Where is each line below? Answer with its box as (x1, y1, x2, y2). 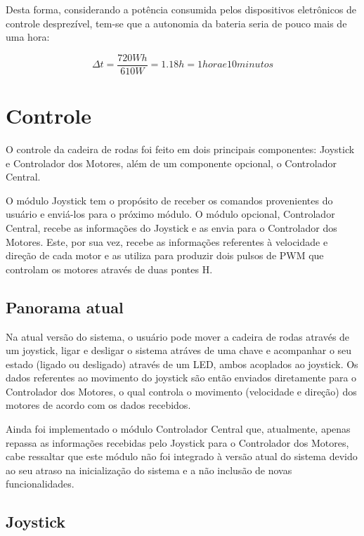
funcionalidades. (6, 476, 74, 491)
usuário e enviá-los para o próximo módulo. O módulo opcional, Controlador (6, 207, 335, 221)
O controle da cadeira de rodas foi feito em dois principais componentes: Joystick (6, 141, 355, 156)
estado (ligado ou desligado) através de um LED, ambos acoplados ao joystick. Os (6, 356, 358, 371)
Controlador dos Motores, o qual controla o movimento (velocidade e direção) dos (6, 384, 357, 398)
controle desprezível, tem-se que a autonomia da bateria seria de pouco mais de (6, 15, 347, 30)
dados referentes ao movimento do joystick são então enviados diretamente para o (6, 370, 357, 385)
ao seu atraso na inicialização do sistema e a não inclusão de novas (6, 462, 292, 477)
